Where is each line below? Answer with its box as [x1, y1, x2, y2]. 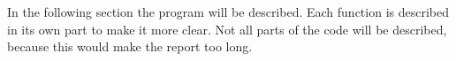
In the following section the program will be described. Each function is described [7, 3, 450, 20]
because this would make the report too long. [7, 37, 253, 56]
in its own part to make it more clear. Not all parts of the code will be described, [7, 19, 447, 38]
